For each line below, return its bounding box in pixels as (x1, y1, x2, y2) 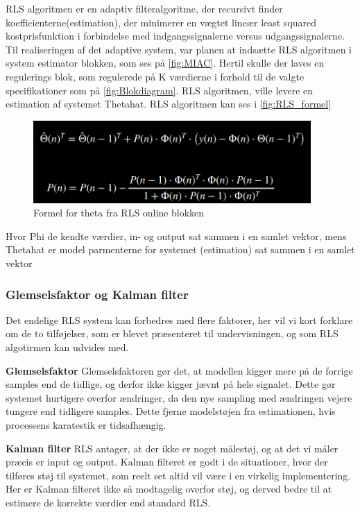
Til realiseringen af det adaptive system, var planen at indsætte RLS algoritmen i (6, 42, 352, 56)
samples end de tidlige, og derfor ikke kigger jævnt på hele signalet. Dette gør (6, 377, 336, 391)
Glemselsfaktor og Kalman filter (6, 285, 189, 302)
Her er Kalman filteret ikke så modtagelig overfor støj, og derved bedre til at (6, 481, 332, 496)
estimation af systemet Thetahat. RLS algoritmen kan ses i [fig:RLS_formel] (6, 96, 332, 111)
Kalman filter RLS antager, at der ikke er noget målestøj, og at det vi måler (6, 441, 338, 455)
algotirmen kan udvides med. (6, 340, 129, 354)
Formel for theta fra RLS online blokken (33, 205, 205, 220)
